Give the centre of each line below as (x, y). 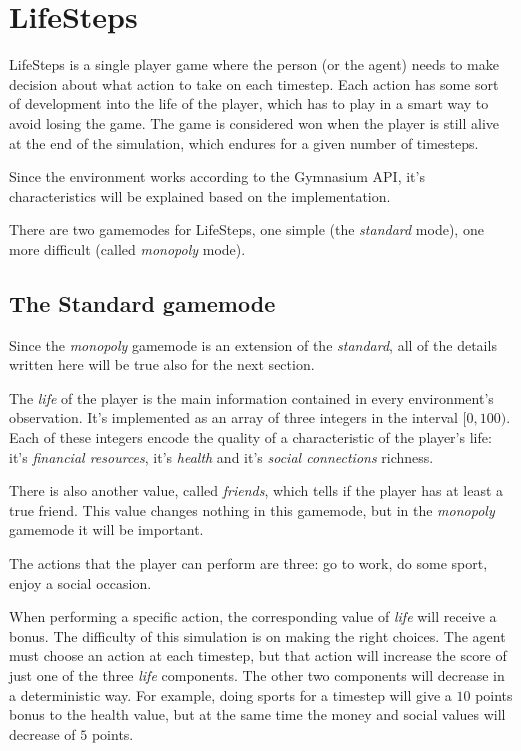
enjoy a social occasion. (80, 582)
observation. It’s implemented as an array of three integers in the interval (233, 417)
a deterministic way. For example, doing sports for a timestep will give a (230, 694)
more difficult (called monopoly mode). (127, 248)
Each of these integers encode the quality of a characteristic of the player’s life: (250, 437)
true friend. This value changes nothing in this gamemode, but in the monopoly (252, 509)
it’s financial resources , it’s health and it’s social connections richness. (221, 456)
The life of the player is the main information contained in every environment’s (251, 397)
